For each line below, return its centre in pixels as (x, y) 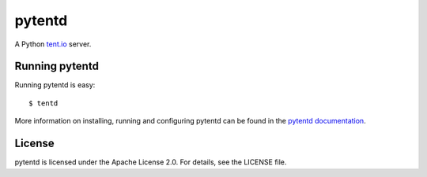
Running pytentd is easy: (55, 85)
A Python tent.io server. (53, 44)
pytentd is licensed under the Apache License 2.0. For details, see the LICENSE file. (151, 162)
